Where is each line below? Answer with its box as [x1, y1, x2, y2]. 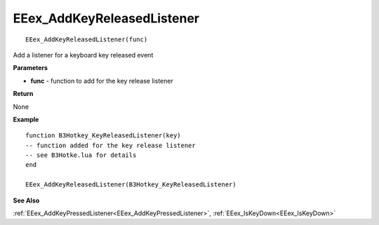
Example [13, 115, 39, 123]
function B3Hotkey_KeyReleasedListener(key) [25, 132, 182, 139]
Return [13, 90, 34, 98]
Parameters [13, 64, 48, 72]
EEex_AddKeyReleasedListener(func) [25, 35, 148, 43]
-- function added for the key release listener [25, 141, 196, 149]
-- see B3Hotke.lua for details [25, 151, 137, 159]
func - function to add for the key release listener [30, 76, 173, 85]
